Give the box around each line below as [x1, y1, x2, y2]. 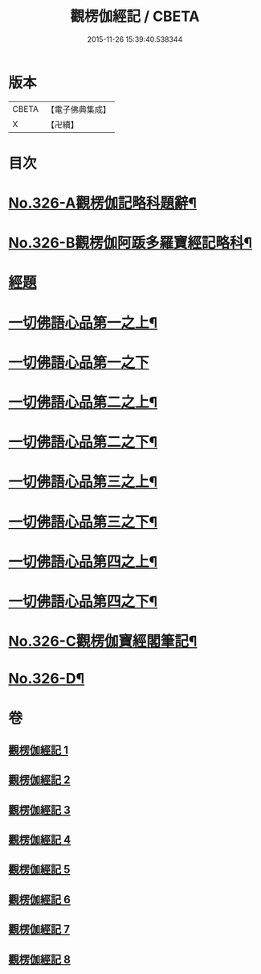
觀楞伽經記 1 [8, 743, 69, 757]
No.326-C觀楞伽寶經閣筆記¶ [8, 633, 198, 650]
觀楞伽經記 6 [8, 893, 71, 906]
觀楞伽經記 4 [8, 833, 71, 847]
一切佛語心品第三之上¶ [8, 473, 158, 491]
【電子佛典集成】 [46, 104, 111, 115]
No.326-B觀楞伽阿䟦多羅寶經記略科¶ [8, 234, 253, 252]
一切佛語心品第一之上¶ [8, 313, 158, 332]
